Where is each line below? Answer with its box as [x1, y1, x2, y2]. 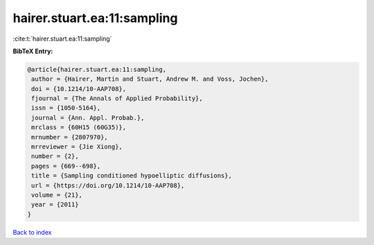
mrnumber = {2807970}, [31, 133, 109, 141]
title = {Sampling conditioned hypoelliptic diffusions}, [31, 172, 232, 179]
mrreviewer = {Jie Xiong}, [31, 143, 123, 151]
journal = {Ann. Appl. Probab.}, [31, 114, 145, 121]
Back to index [12, 228, 52, 236]
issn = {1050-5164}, [31, 104, 101, 112]
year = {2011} [31, 201, 79, 208]
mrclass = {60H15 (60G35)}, [31, 124, 127, 131]
